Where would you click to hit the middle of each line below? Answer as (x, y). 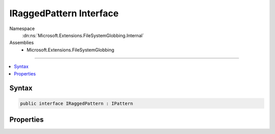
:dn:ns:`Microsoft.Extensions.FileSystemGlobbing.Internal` (83, 35)
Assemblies (22, 43)
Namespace (22, 29)
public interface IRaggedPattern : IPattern (77, 103)
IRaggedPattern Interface (64, 13)
